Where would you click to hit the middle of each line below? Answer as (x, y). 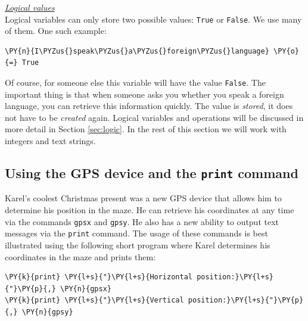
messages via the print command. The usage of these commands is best (136, 233)
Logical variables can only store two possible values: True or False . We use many (153, 19)
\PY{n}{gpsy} (47, 312)
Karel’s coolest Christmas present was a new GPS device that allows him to (143, 198)
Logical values (30, 7)
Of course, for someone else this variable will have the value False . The (135, 82)
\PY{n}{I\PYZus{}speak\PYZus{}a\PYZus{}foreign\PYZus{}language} (137, 51)
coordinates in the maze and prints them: (80, 256)
